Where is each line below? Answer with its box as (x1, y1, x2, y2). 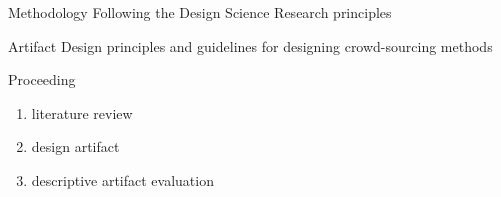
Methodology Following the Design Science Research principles (8, 2, 392, 22)
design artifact (31, 136, 120, 157)
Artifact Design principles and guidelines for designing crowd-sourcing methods (8, 35, 493, 56)
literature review (31, 102, 133, 123)
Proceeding (8, 69, 76, 90)
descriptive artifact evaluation (31, 169, 214, 190)
